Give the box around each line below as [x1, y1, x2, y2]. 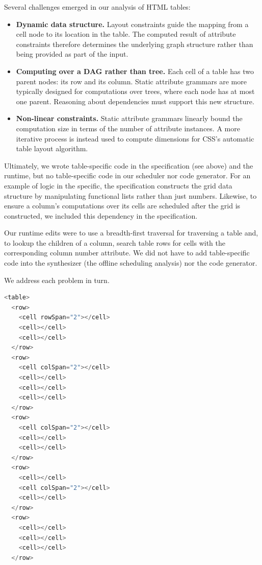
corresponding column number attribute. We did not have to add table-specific [4, 247, 250, 258]
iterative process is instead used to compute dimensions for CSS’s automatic [16, 133, 254, 144]
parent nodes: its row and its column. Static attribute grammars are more [16, 76, 247, 86]
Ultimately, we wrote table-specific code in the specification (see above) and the [4, 160, 253, 171]
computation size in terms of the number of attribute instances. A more [16, 123, 240, 133]
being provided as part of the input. [16, 49, 128, 59]
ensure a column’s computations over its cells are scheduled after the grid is [4, 200, 241, 211]
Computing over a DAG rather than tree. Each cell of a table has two [16, 65, 254, 76]
